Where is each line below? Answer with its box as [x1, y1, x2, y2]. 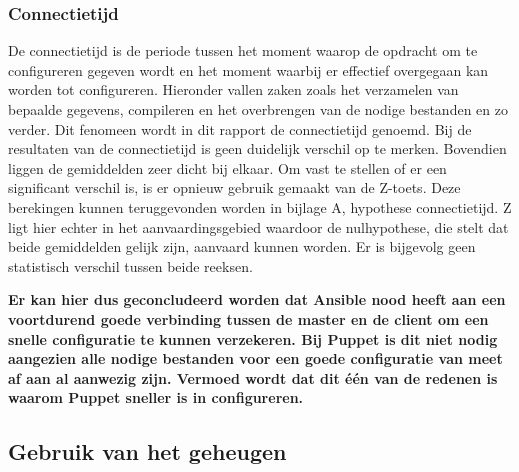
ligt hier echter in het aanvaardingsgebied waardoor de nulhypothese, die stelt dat [8, 216, 509, 237]
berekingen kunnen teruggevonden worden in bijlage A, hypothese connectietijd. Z [8, 196, 512, 217]
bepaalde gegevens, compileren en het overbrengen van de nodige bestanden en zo [8, 99, 508, 119]
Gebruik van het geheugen [8, 436, 287, 467]
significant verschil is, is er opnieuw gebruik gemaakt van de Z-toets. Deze [8, 177, 461, 198]
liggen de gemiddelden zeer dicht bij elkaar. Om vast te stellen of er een [8, 157, 447, 178]
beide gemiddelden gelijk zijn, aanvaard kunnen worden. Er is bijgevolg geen [8, 236, 476, 257]
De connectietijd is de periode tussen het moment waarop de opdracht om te [8, 40, 478, 61]
